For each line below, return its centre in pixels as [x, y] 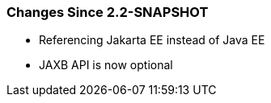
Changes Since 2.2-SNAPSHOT [108, 12]
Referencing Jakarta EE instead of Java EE [152, 40]
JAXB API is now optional [106, 65]
